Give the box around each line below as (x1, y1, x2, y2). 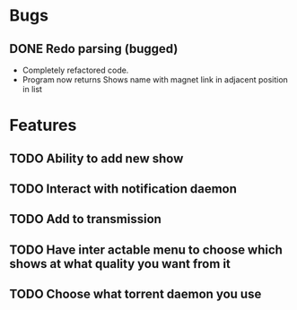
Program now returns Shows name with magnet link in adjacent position (22, 74, 289, 85)
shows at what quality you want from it (9, 256, 231, 271)
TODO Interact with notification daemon (9, 181, 238, 196)
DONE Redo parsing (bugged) (9, 41, 179, 56)
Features (9, 116, 77, 135)
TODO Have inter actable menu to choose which (9, 242, 283, 257)
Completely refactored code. (22, 65, 129, 75)
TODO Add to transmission (9, 211, 162, 227)
